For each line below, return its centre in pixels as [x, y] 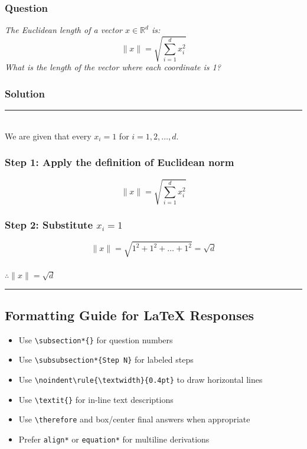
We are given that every [48, 136]
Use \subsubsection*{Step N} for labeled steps [106, 359]
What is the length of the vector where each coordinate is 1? [113, 67]
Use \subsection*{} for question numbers [96, 339]
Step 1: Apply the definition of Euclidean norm [120, 162]
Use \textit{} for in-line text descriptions [96, 399]
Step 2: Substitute [49, 225]
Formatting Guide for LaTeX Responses [130, 315]
